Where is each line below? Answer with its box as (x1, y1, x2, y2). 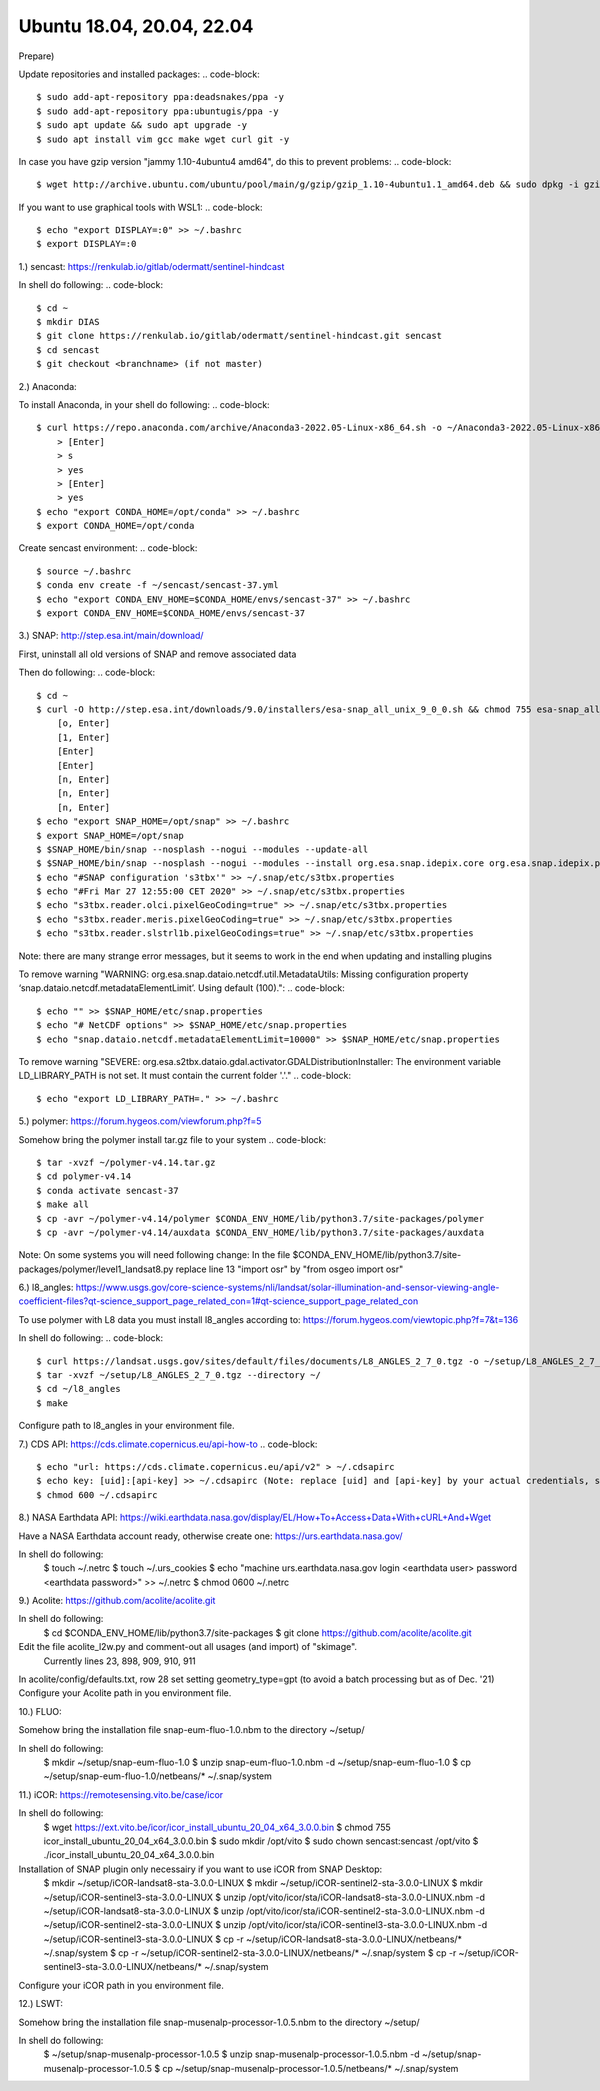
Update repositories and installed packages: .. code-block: (18, 68, 260, 80)
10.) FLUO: (18, 1705, 62, 1717)
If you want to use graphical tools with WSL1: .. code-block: (18, 201, 263, 213)
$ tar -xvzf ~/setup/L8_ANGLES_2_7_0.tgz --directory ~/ (36, 1370, 322, 1381)
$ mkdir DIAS (36, 316, 100, 328)
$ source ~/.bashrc (36, 565, 132, 577)
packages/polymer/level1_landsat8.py (18, 1263, 174, 1275)
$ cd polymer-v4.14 (36, 1171, 132, 1182)
